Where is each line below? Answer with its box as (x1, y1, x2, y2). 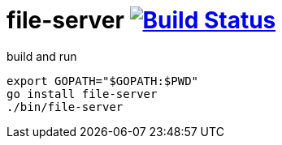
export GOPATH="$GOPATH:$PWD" (7, 74, 199, 87)
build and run (7, 49, 77, 63)
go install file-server (7, 87, 158, 100)
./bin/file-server (7, 100, 124, 113)
